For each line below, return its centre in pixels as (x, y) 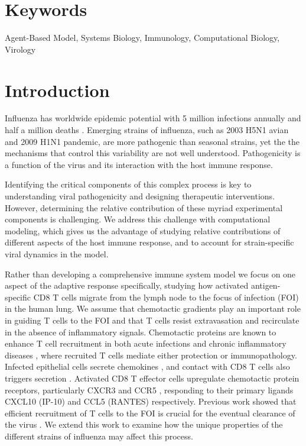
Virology (20, 49)
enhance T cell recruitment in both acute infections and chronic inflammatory (146, 343)
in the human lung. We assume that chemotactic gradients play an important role (153, 308)
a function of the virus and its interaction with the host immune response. (139, 164)
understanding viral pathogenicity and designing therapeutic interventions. (140, 196)
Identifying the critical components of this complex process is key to (128, 184)
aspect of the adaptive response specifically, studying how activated (127, 285)
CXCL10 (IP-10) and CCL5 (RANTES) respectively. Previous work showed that (151, 401)
